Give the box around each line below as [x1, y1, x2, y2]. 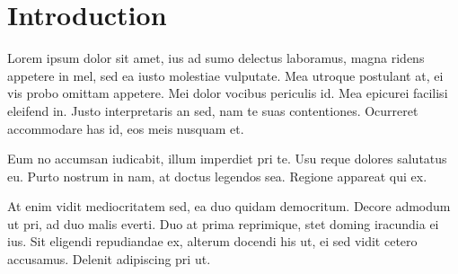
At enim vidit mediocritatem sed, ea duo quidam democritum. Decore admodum [7, 197, 451, 216]
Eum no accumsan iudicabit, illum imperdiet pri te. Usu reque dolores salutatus [7, 149, 447, 168]
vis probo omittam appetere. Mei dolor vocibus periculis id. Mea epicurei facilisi [7, 84, 448, 102]
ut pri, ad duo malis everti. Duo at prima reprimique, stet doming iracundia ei [7, 214, 439, 233]
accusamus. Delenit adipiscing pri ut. [7, 250, 211, 269]
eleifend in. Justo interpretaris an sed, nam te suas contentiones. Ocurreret [7, 101, 418, 119]
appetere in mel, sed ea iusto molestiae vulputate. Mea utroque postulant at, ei [7, 66, 444, 84]
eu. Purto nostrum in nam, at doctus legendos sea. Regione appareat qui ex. [7, 166, 427, 185]
